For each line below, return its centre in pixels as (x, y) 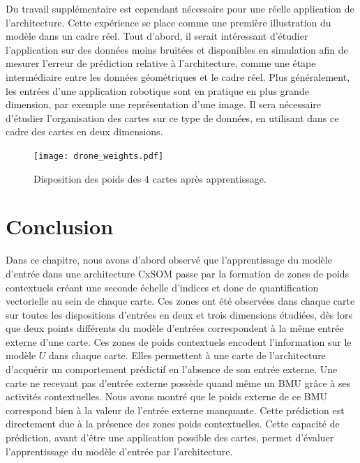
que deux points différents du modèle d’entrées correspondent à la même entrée (175, 328)
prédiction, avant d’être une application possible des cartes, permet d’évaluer (170, 438)
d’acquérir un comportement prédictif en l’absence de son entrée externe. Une (172, 369)
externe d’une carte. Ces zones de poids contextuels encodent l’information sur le (179, 341)
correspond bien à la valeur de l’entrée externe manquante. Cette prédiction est (175, 410)
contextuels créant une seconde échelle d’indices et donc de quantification (162, 287)
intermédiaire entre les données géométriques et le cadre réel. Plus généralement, (178, 76)
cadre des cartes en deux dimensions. (84, 131)
